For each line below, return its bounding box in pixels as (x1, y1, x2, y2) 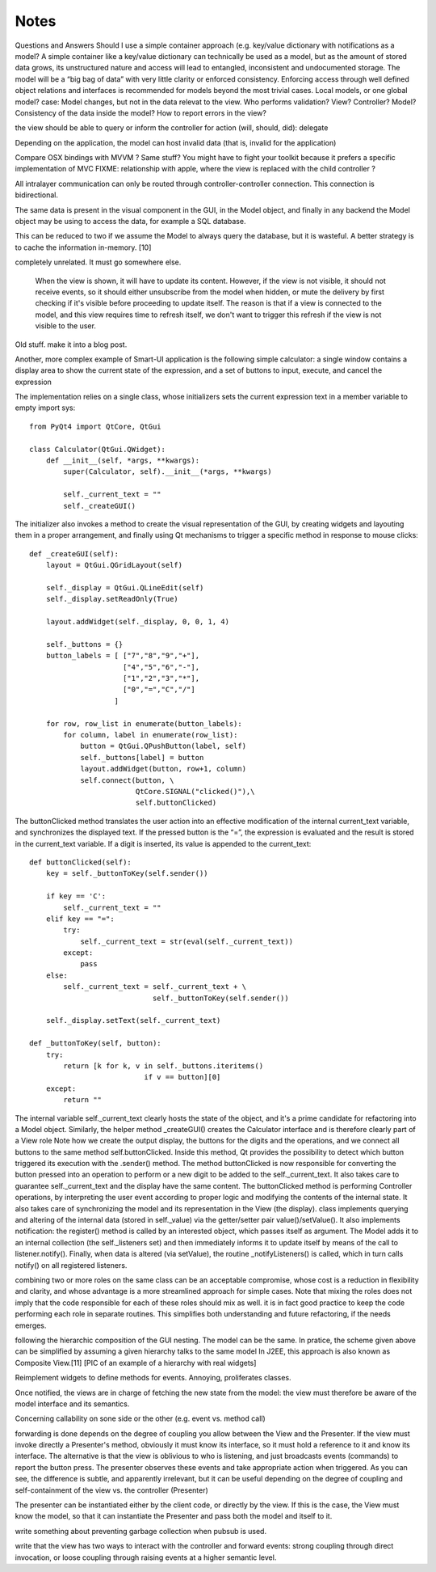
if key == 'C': (45, 892, 107, 901)
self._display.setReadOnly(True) (45, 594, 179, 604)
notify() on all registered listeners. (15, 1260, 128, 1270)
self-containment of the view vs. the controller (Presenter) (15, 1485, 209, 1495)
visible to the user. (35, 321, 97, 331)
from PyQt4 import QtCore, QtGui (29, 421, 161, 431)
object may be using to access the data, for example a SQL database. (15, 217, 246, 226)
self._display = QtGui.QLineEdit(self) (45, 583, 204, 592)
